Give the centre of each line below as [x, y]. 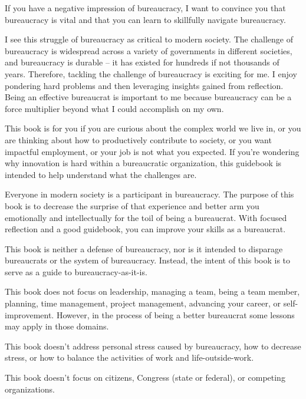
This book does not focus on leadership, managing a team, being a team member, [152, 291]
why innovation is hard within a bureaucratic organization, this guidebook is [143, 163]
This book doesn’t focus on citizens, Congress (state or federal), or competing [145, 377]
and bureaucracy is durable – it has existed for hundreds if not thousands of [142, 62]
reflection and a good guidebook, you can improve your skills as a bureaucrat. [145, 229]
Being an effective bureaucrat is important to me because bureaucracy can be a [148, 97]
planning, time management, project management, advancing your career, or [143, 303]
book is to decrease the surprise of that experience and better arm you [132, 205]
